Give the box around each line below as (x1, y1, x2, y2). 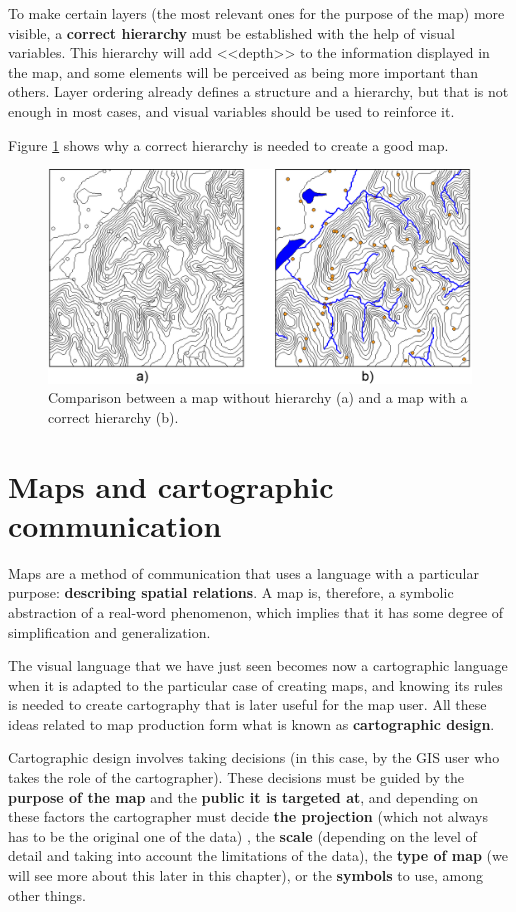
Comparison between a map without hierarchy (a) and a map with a (48, 387, 468, 408)
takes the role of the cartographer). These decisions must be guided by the (8, 767, 464, 788)
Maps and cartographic (8, 465, 334, 506)
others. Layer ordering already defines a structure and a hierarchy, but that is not (8, 81, 509, 102)
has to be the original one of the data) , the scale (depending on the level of (8, 825, 477, 846)
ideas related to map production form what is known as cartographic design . (8, 713, 495, 734)
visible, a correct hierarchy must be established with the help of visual (8, 22, 455, 43)
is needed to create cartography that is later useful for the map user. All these (8, 694, 487, 715)
